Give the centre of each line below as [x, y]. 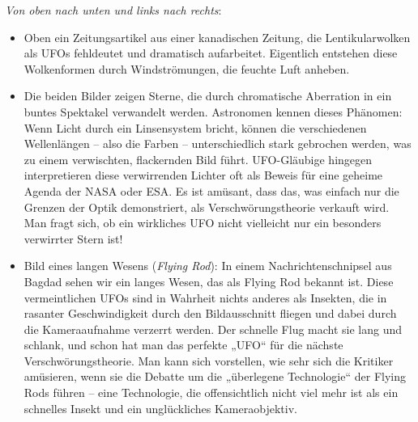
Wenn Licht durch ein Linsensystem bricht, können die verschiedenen [195, 127]
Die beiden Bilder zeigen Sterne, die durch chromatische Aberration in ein [208, 96]
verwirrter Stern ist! [73, 238]
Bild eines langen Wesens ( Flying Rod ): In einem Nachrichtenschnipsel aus [208, 266]
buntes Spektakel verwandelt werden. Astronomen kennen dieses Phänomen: [213, 111]
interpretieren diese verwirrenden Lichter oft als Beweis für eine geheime [203, 175]
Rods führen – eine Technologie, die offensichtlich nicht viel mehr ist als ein [211, 392]
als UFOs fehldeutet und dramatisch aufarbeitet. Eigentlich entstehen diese [211, 53]
